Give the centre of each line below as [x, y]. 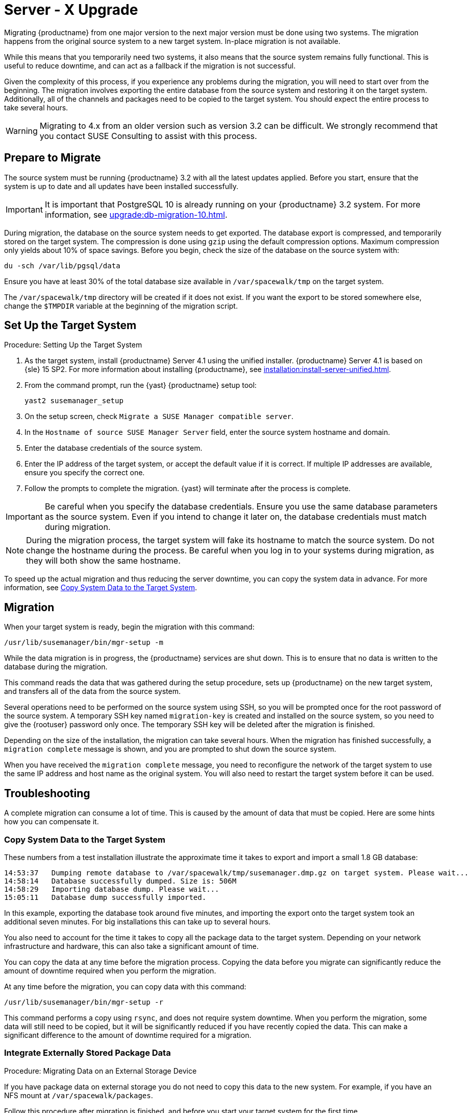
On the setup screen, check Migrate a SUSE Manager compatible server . [159, 416]
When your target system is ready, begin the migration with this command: [129, 627]
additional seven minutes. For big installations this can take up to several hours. [138, 921]
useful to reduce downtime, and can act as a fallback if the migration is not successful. [150, 65]
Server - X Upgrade [71, 10]
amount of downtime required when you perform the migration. [110, 970]
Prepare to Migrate [53, 158]
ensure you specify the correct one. [85, 473]
